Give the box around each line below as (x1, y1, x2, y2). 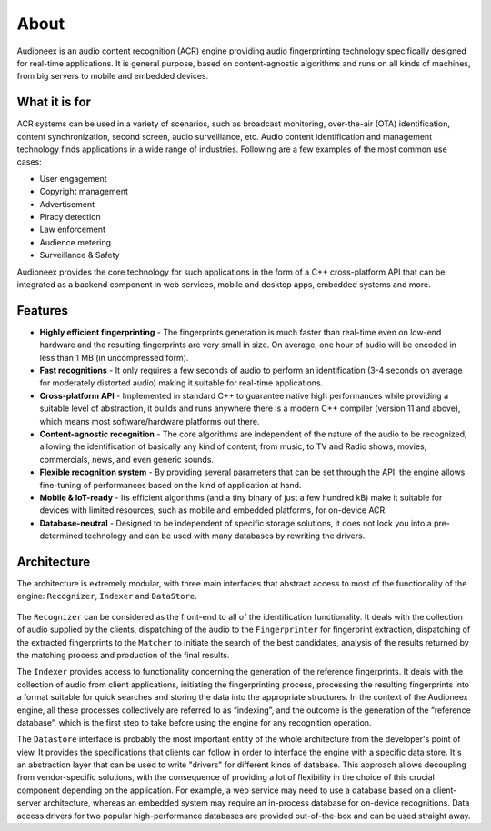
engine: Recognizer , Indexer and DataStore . (16, 591, 197, 602)
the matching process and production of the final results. (16, 649, 230, 660)
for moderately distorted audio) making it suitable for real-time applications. (39, 377, 324, 388)
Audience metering (39, 236, 112, 247)
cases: (16, 156, 42, 167)
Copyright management (39, 186, 129, 197)
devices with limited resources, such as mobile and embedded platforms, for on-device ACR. (39, 505, 388, 516)
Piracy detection (39, 211, 101, 222)
